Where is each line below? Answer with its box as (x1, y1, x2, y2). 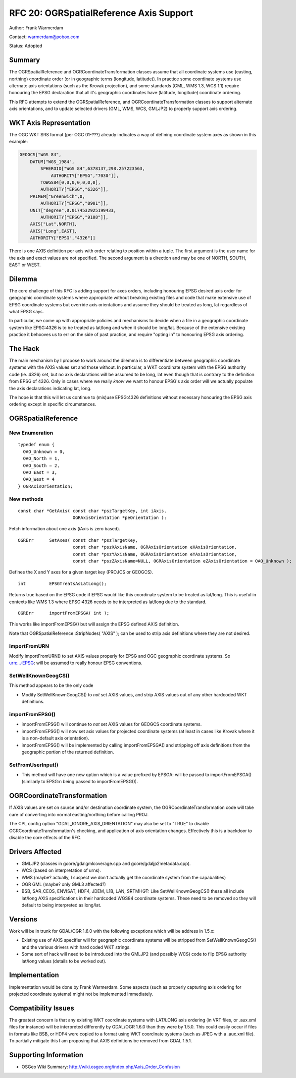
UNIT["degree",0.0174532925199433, (30, 207, 116, 213)
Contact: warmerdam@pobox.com (9, 34, 80, 40)
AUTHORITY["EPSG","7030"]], (50, 172, 119, 178)
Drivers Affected (9, 848, 62, 856)
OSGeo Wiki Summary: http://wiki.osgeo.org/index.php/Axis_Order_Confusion (21, 1064, 180, 1070)
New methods (9, 496, 44, 503)
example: (9, 139, 28, 145)
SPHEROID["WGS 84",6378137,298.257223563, (40, 166, 146, 171)
